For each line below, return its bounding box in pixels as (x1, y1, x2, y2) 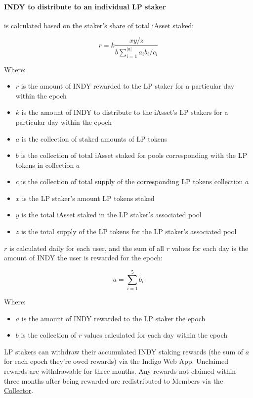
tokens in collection (15, 159, 74, 170)
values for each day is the (171, 243, 249, 253)
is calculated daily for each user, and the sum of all (9, 243, 164, 253)
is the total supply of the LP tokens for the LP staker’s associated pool (21, 226, 237, 237)
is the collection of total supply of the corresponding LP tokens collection (21, 176, 243, 187)
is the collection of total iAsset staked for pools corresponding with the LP (21, 150, 247, 160)
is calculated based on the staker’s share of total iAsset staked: (4, 20, 194, 30)
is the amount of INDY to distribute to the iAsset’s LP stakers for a (21, 107, 228, 117)
